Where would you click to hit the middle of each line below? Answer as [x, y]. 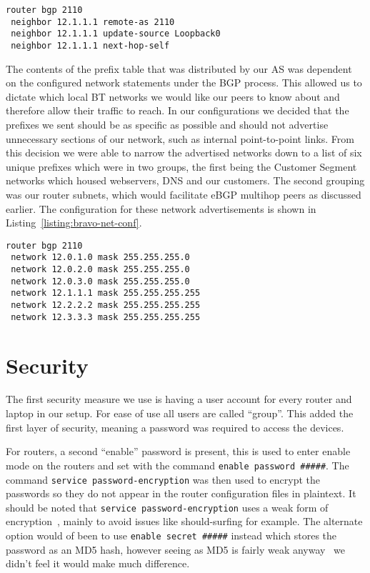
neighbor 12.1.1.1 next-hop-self [90, 45]
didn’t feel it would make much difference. [98, 563]
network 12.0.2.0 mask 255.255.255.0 [100, 270]
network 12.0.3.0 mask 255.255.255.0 [100, 281]
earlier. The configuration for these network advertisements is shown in [161, 208]
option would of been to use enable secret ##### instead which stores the [171, 535]
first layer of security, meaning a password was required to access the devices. [175, 427]
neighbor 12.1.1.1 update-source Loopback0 [116, 34]
